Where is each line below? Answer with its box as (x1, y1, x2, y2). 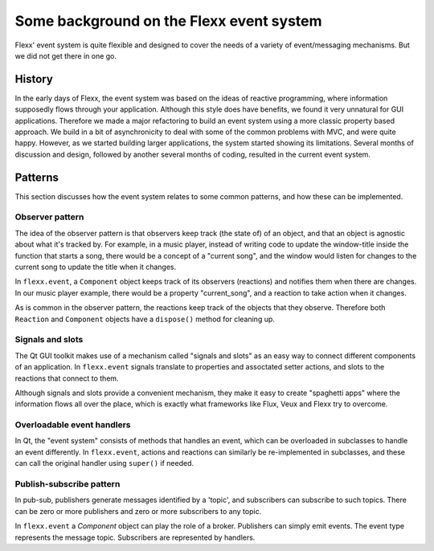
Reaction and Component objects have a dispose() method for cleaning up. (14, 314, 275, 324)
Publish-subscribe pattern (14, 478, 121, 489)
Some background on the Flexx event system (14, 12, 322, 30)
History (14, 72, 54, 86)
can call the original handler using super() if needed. (14, 459, 194, 468)
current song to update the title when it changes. (14, 262, 177, 272)
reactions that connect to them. (14, 373, 120, 383)
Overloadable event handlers (14, 419, 132, 431)
